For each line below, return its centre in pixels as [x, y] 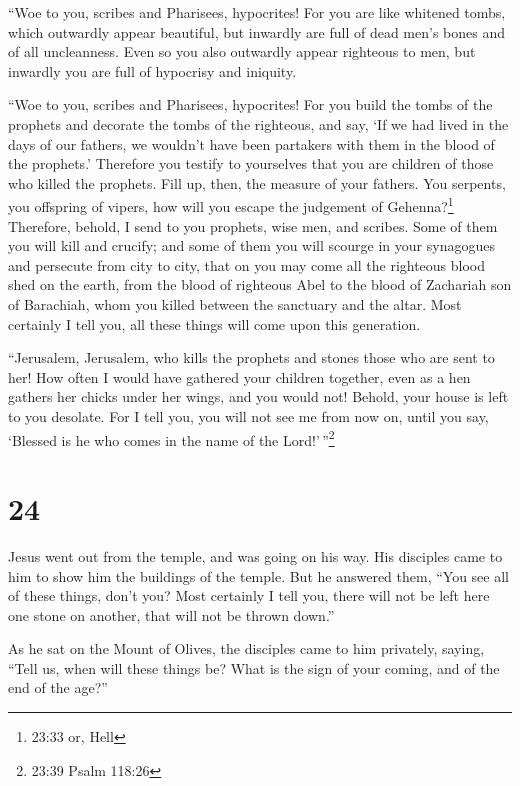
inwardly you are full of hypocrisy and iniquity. [152, 70]
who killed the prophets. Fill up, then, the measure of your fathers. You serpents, [257, 182]
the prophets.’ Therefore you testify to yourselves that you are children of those [251, 163]
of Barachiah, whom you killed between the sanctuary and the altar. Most [235, 303]
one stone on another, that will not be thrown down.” [171, 614]
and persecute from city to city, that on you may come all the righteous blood [247, 264]
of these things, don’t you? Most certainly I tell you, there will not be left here [249, 595]
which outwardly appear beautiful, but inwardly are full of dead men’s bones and [256, 31]
